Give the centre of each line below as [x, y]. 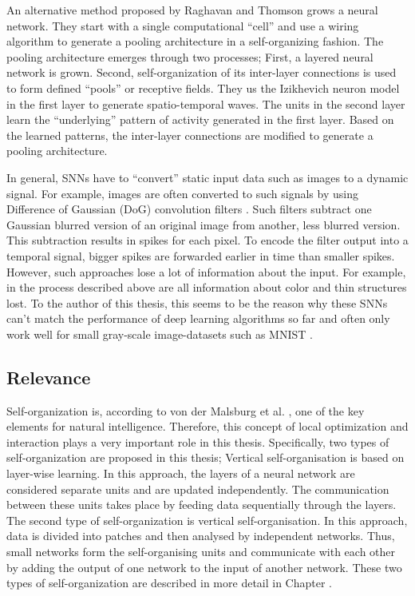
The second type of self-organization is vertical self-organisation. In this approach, [207, 520]
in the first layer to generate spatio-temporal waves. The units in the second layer [206, 103]
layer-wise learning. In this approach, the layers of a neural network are [181, 473]
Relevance [49, 377]
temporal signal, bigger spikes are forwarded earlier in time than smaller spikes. [201, 255]
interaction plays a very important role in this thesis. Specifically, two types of [198, 441]
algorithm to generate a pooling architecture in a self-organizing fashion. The [195, 41]
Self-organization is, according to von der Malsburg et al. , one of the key [186, 410]
